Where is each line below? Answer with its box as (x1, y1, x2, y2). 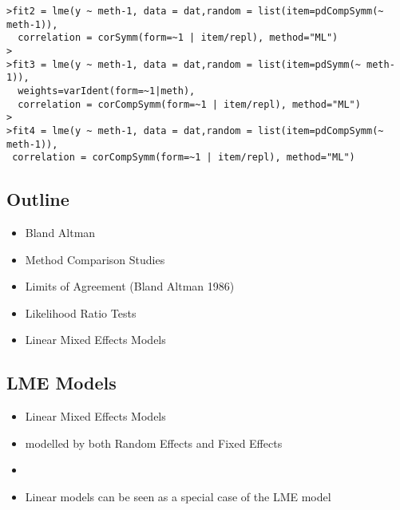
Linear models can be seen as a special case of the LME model (25, 488, 331, 505)
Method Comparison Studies (25, 251, 165, 267)
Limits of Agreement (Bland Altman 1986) (25, 278, 235, 295)
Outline (6, 187, 69, 212)
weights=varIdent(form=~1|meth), (18, 85, 196, 97)
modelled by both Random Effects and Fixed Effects (25, 434, 283, 451)
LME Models (6, 370, 117, 395)
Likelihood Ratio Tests (25, 304, 137, 321)
